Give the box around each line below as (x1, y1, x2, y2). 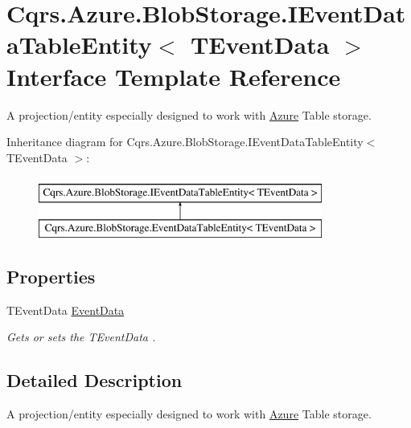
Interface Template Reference (6, 59, 341, 92)
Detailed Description (6, 368, 183, 393)
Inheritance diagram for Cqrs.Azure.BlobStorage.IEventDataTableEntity (6, 133, 364, 150)
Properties (6, 263, 96, 288)
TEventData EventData (6, 301, 125, 318)
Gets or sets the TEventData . (6, 328, 156, 345)
